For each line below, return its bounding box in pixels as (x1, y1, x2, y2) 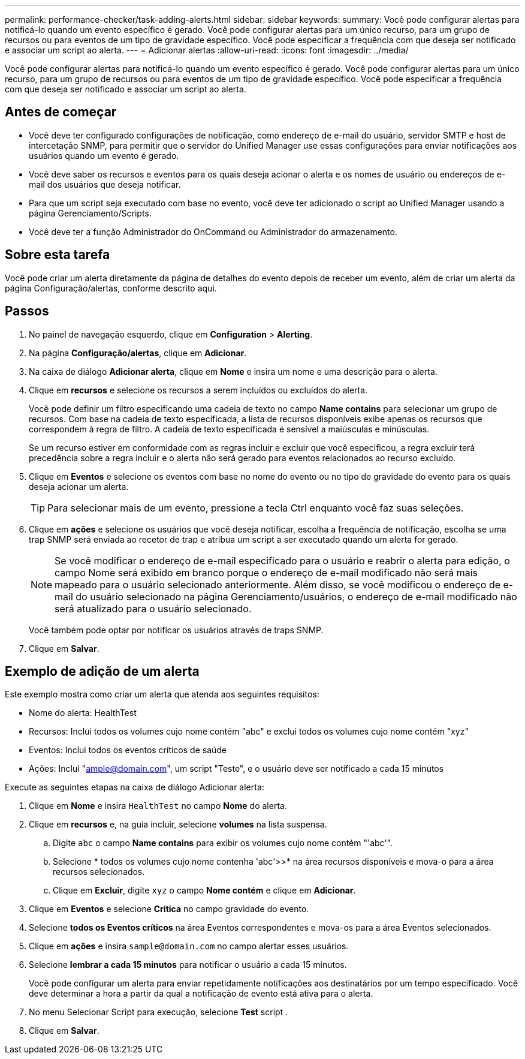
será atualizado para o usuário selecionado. (55, 602, 252, 615)
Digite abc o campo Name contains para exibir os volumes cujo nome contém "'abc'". (53, 838, 393, 849)
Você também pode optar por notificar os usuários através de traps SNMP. (29, 624, 324, 635)
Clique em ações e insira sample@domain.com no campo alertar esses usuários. (29, 941, 349, 952)
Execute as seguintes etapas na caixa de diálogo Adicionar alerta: (5, 782, 264, 793)
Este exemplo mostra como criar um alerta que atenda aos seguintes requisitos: (5, 689, 319, 700)
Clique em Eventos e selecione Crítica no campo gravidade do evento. (29, 904, 309, 914)
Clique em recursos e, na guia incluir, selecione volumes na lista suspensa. (29, 819, 327, 830)
